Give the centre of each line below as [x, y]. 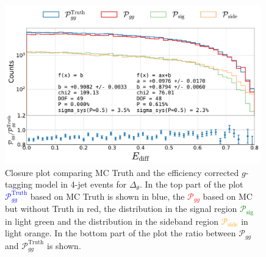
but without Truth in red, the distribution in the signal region [121, 209]
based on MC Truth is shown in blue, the [107, 196]
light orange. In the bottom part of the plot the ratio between [120, 233]
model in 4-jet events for [81, 184]
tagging [19, 184]
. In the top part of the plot [191, 184]
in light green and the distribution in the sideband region [112, 221]
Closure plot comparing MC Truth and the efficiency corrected [122, 172]
